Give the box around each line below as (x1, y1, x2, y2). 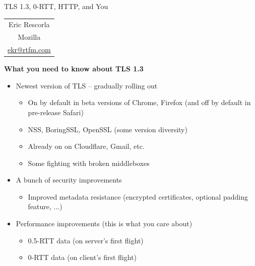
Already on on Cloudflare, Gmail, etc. (28, 141, 145, 151)
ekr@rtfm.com (8, 44, 51, 55)
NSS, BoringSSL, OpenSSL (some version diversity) (28, 124, 187, 134)
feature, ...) (28, 201, 62, 212)
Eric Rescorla (9, 19, 50, 30)
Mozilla (18, 32, 41, 42)
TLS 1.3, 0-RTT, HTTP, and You (4, 1, 108, 11)
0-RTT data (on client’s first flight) (28, 252, 137, 262)
